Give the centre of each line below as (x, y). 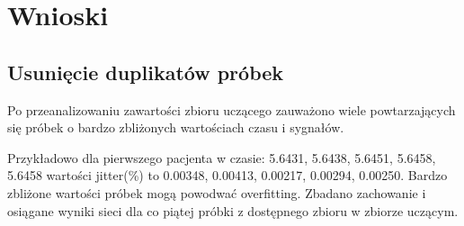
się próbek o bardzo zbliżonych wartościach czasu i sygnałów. (176, 127)
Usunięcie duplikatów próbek (146, 72)
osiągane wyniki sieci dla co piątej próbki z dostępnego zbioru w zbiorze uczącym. (233, 210)
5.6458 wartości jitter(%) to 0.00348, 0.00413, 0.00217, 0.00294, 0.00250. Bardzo (228, 175)
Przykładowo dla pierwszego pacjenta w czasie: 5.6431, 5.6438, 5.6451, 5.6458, (222, 157)
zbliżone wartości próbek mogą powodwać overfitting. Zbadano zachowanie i (217, 192)
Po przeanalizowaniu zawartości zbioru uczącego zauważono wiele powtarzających (232, 109)
